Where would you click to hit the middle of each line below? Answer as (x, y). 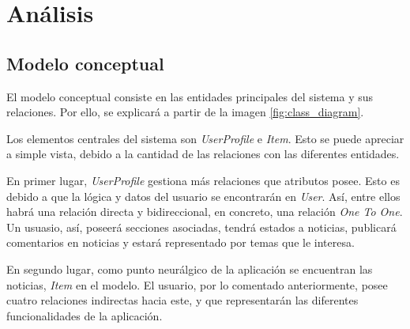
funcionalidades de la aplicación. (85, 315)
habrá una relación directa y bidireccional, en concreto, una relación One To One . (205, 212)
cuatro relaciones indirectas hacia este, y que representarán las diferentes (182, 300)
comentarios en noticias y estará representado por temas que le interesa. (181, 242)
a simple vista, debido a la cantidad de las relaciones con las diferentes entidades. (203, 154)
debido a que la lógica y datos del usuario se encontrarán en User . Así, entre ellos (203, 196)
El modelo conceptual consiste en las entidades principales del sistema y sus (190, 96)
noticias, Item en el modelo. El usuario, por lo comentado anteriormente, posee (197, 284)
